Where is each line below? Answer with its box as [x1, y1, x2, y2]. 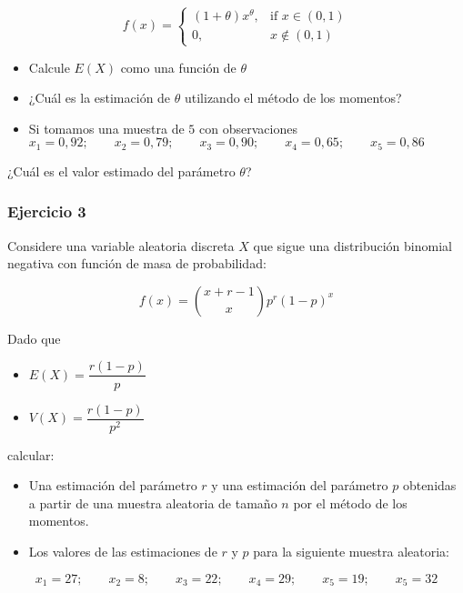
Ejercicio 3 [7, 200, 86, 223]
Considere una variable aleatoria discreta [7, 236, 235, 255]
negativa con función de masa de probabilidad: [7, 254, 267, 273]
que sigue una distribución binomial [253, 236, 452, 255]
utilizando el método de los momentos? [184, 88, 402, 107]
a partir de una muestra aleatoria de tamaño [28, 493, 277, 512]
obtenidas [402, 476, 457, 495]
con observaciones [199, 118, 297, 137]
